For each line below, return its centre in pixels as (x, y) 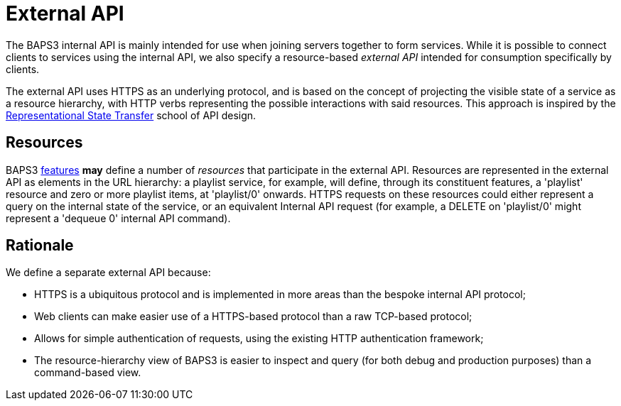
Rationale (40, 246)
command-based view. (88, 373)
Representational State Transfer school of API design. (131, 115)
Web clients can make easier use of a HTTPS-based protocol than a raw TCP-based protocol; (253, 317)
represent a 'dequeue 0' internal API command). (118, 218)
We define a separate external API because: (108, 273)
